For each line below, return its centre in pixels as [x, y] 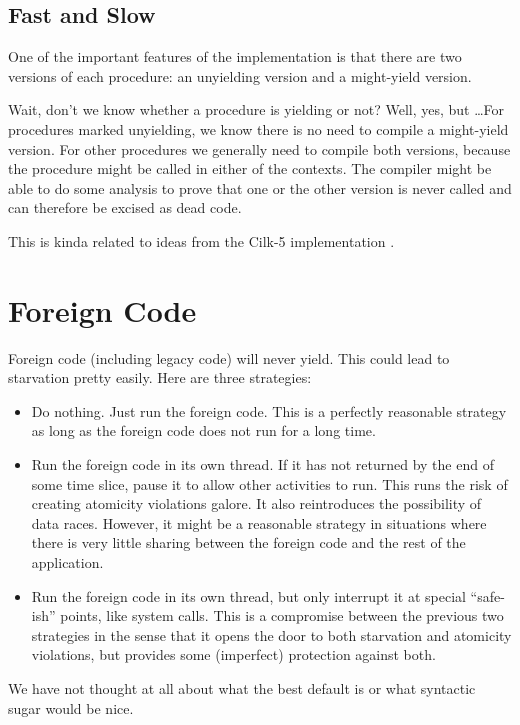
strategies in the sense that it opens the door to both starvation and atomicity [271, 634]
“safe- [487, 595]
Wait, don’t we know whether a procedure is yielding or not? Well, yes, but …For [256, 109]
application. [67, 562]
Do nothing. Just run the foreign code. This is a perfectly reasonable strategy [269, 410]
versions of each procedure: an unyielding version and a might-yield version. [240, 75]
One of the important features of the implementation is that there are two [235, 56]
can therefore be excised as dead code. [125, 207]
